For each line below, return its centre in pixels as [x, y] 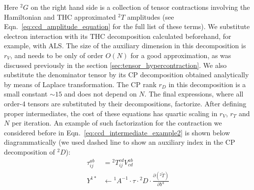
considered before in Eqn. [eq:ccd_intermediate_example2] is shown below [117, 132]
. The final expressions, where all [194, 94]
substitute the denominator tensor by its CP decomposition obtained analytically [127, 75]
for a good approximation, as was [181, 55]
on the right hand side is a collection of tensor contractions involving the [140, 7]
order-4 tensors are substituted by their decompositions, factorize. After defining [125, 103]
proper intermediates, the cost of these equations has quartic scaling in [111, 113]
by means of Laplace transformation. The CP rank [80, 84]
